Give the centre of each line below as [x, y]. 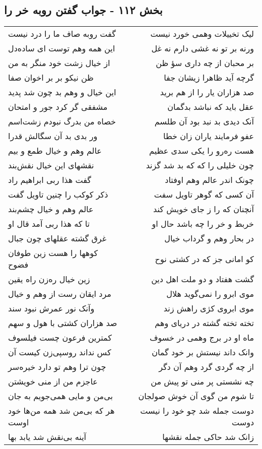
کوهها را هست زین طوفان [53, 253]
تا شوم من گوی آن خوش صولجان [196, 396]
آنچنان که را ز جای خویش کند [204, 209]
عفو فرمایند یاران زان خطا [209, 136]
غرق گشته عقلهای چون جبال [57, 238]
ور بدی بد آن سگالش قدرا [53, 136]
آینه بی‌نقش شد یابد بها [47, 437]
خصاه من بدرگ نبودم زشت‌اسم [62, 121]
